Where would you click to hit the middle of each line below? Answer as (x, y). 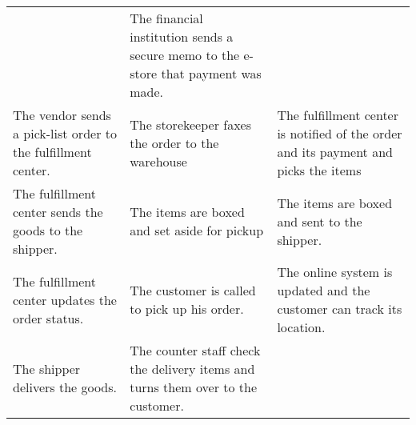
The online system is (335, 272)
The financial (166, 18)
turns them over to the (194, 387)
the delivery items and (192, 369)
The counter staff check (195, 350)
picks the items (319, 170)
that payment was (211, 73)
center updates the (65, 299)
